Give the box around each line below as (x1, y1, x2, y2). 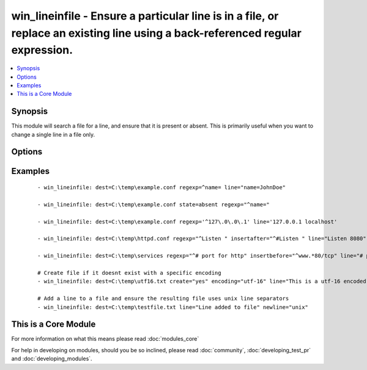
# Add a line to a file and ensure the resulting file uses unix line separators (37, 295, 289, 302)
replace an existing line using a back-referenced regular (11, 26, 302, 40)
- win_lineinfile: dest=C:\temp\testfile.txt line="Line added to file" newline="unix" (37, 303, 309, 311)
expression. (11, 43, 73, 57)
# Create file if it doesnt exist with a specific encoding (37, 269, 221, 276)
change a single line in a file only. (11, 131, 95, 138)
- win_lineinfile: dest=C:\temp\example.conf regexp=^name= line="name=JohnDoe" (37, 184, 286, 191)
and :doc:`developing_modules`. (11, 355, 92, 363)
